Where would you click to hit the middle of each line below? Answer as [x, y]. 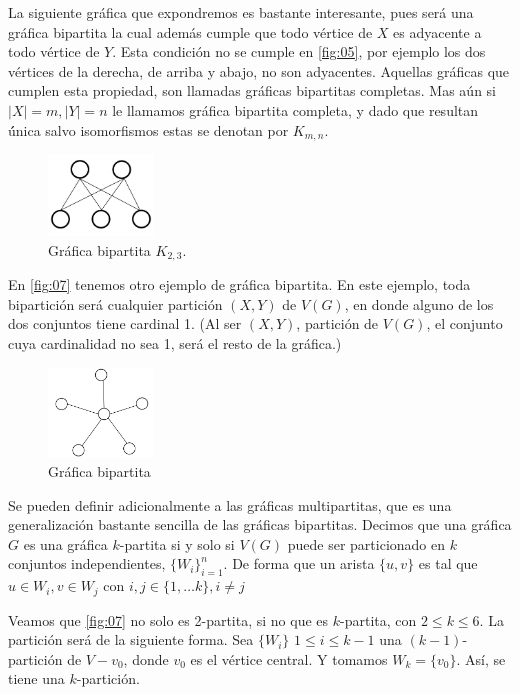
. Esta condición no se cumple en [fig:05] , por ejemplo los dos [299, 51]
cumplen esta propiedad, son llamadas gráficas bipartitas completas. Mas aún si [252, 90]
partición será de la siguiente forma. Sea [131, 639]
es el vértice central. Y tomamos [289, 658]
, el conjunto [464, 323]
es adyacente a [437, 31]
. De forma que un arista [299, 563]
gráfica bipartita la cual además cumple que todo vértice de [190, 31]
